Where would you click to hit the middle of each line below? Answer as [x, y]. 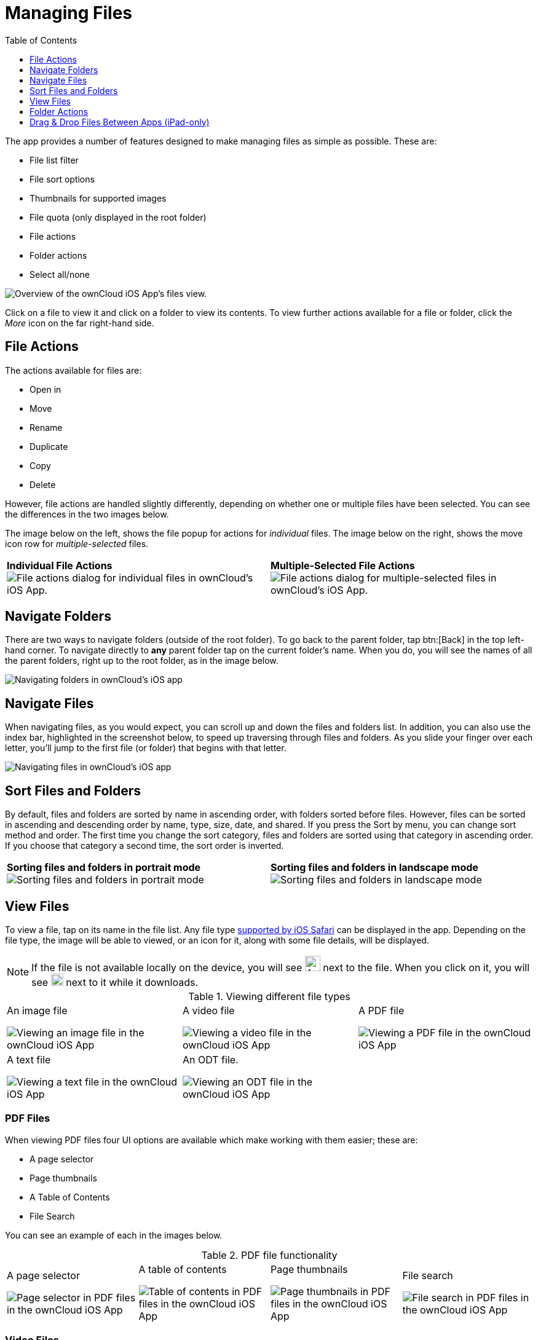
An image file [37, 1010]
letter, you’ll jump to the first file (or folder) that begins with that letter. [146, 748]
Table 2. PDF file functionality [269, 1255]
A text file [29, 1059]
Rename [46, 427]
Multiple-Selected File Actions [343, 565]
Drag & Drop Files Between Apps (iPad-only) [120, 122]
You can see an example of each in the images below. [114, 1235]
